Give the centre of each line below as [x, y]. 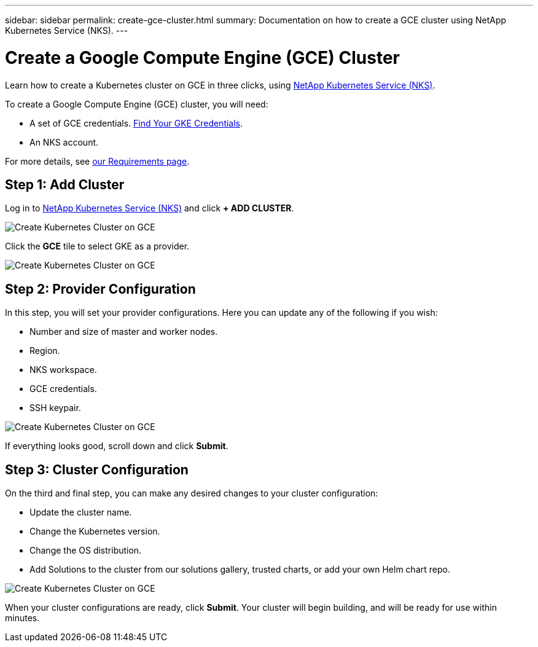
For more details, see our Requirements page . [97, 161]
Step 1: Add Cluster [65, 184]
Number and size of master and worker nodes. [124, 332]
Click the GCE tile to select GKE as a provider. [97, 246]
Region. [45, 351]
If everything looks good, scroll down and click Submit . [117, 446]
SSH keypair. [55, 408]
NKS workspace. [63, 370]
